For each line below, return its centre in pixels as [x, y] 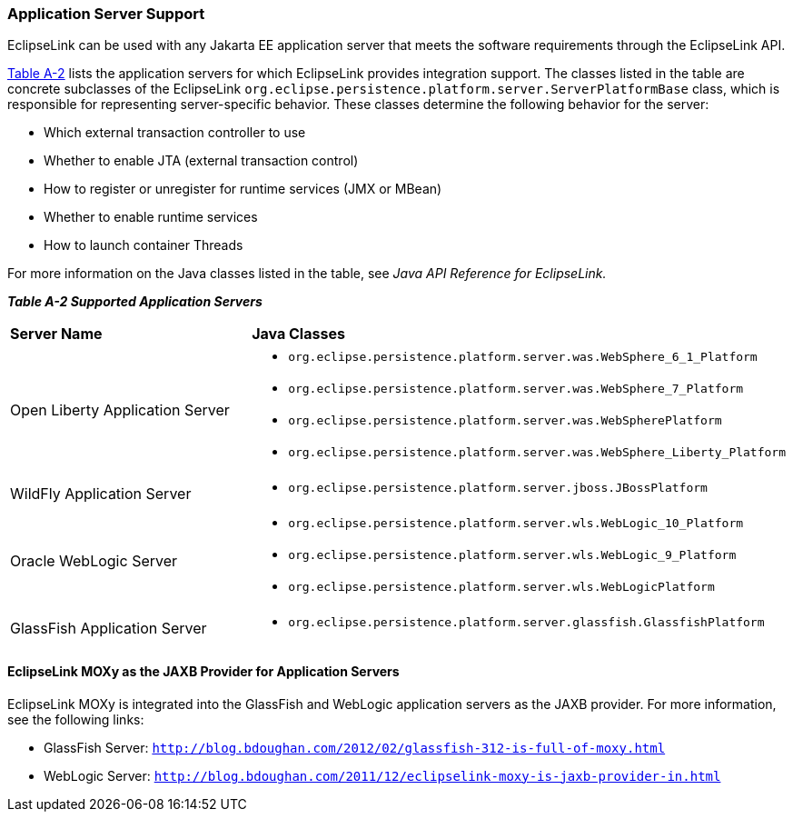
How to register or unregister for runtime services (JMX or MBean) [243, 189]
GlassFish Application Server [109, 628]
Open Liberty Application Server [120, 410]
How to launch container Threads [144, 245]
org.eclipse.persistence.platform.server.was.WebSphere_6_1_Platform [523, 357]
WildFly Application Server [101, 493]
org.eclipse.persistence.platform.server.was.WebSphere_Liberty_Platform [537, 453]
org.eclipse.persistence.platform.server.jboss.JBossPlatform [498, 488]
